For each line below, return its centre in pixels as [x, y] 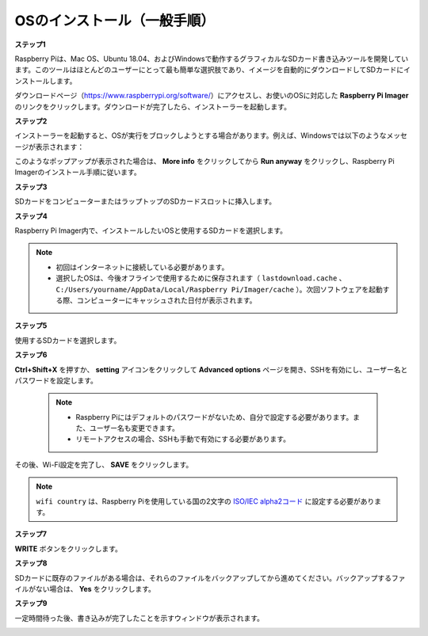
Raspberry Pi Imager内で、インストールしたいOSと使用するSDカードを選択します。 [151, 230]
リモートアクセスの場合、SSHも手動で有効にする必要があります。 [183, 439]
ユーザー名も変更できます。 [134, 428]
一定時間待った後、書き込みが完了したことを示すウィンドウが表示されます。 [139, 618]
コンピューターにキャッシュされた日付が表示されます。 [166, 300]
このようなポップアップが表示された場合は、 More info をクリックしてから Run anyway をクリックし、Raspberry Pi [205, 162]
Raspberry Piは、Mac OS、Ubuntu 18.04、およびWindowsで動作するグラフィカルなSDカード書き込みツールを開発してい [212, 59]
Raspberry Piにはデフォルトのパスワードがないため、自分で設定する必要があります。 [214, 417]
